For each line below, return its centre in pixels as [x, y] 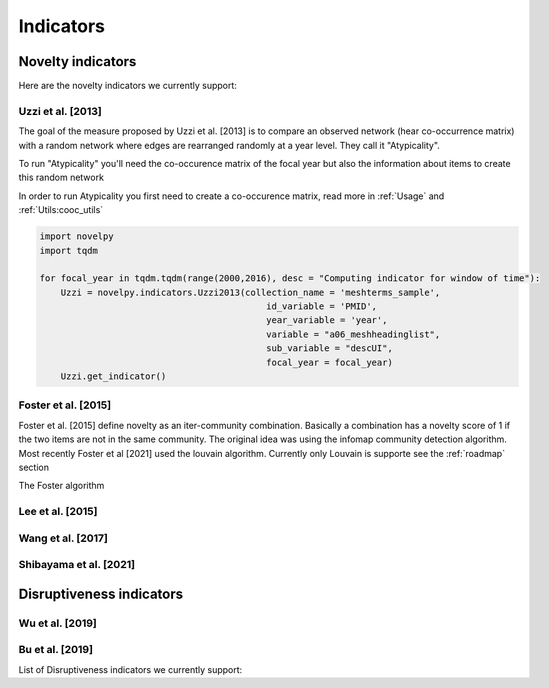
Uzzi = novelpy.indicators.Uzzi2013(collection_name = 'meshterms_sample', [250, 292]
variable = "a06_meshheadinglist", [353, 334]
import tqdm [69, 250]
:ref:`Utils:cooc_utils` [61, 210]
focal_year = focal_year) [330, 362]
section [34, 467]
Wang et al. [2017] [63, 538]
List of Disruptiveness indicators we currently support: [130, 669]
